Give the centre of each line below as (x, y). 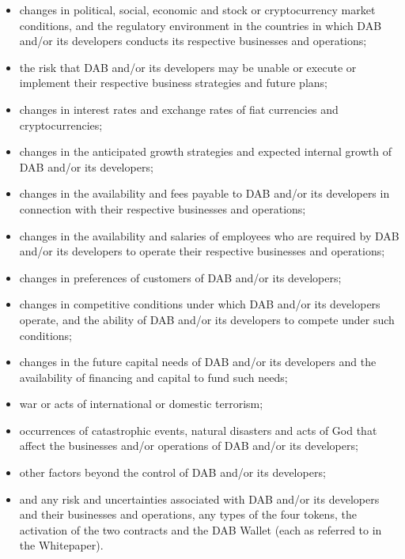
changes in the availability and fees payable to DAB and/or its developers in (204, 193)
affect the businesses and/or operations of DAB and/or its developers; (189, 446)
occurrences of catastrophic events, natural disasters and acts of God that (198, 430)
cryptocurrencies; (61, 125)
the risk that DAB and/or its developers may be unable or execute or (188, 67)
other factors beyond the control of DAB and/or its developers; (172, 472)
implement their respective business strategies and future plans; (173, 83)
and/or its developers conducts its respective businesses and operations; (193, 41)
